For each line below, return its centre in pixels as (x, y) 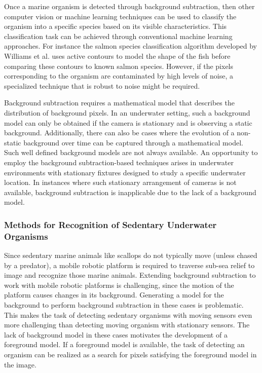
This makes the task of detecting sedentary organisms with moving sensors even (128, 314)
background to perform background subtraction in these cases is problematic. (124, 304)
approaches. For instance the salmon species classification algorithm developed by (130, 46)
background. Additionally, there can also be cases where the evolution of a (119, 133)
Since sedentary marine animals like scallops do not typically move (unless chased (131, 255)
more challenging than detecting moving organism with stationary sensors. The (127, 325)
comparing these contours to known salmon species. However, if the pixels (119, 66)
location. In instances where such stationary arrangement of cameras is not (120, 182)
